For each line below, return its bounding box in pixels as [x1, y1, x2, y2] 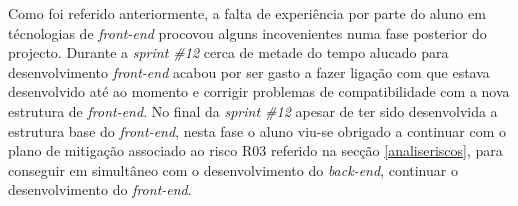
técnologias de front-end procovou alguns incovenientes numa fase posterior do [8, 22, 487, 43]
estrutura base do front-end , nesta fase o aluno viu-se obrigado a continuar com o [8, 120, 506, 141]
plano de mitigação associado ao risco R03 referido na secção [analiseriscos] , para [8, 140, 503, 161]
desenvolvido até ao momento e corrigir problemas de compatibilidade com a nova [8, 81, 510, 102]
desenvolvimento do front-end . [8, 179, 192, 200]
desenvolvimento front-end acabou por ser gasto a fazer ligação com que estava [8, 61, 490, 82]
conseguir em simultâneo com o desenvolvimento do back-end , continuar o [8, 159, 458, 180]
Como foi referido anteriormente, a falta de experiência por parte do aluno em [8, 3, 486, 23]
